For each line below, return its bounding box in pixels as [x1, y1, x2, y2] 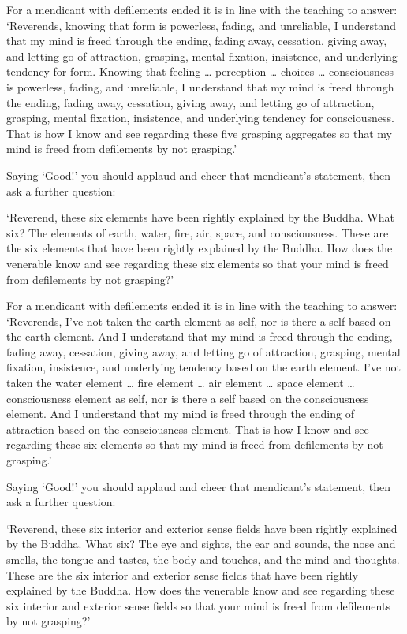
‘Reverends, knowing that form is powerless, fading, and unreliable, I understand [6, 17, 396, 33]
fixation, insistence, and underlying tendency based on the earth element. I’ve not [6, 359, 401, 375]
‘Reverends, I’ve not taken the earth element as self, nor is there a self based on [6, 312, 391, 329]
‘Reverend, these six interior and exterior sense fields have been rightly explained [6, 520, 398, 536]
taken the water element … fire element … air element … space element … [6, 375, 355, 391]
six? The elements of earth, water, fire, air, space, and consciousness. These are [6, 224, 389, 241]
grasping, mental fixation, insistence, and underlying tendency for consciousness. [6, 110, 394, 126]
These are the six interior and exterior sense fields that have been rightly [6, 566, 358, 583]
